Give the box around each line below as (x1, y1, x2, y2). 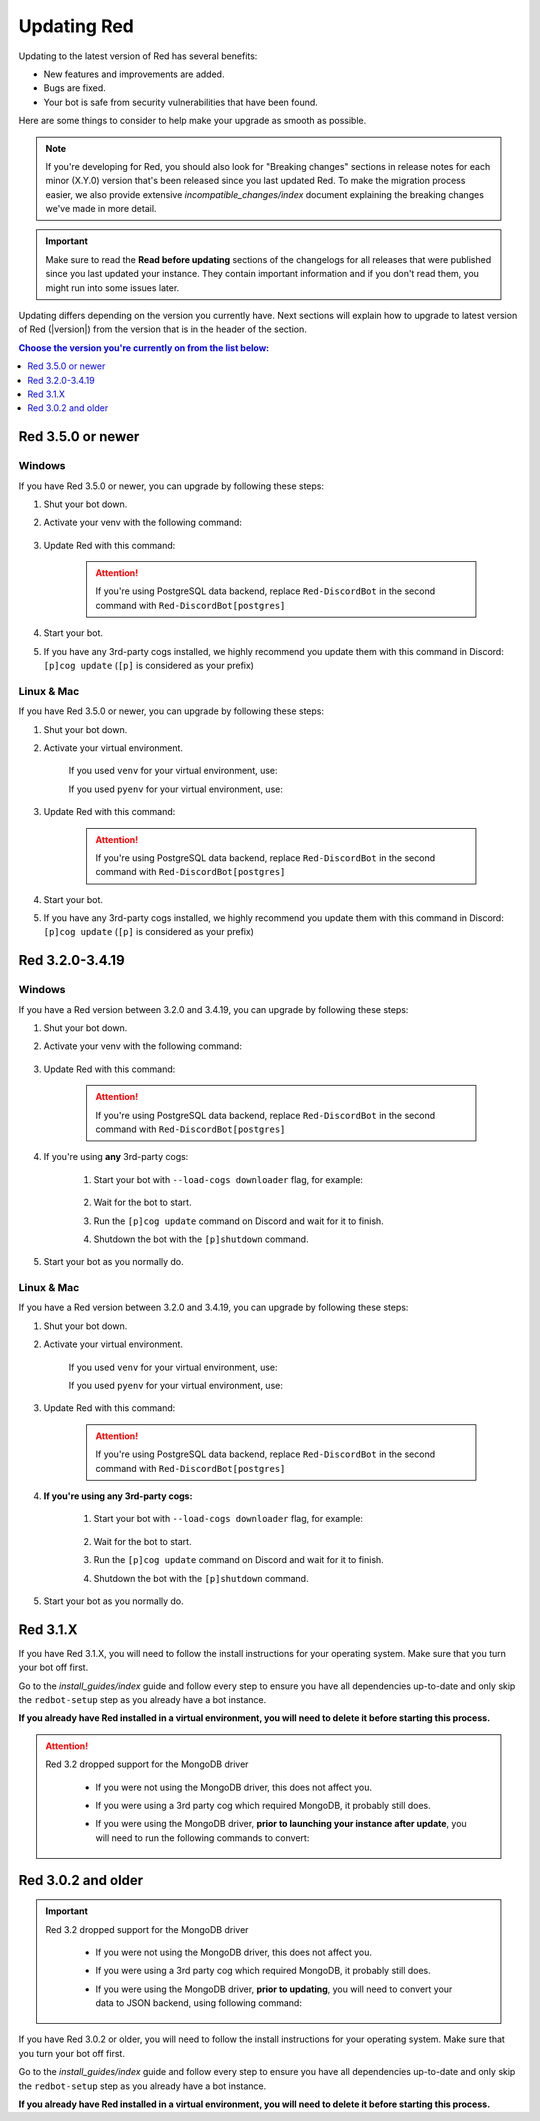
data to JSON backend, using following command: (95, 1997, 302, 2009)
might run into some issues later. (45, 281, 180, 294)
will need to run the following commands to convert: (95, 1831, 310, 1844)
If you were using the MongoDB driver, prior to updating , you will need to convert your (95, 1983, 453, 1995)
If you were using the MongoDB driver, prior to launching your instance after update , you (95, 1818, 467, 1830)
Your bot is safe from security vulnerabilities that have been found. (43, 96, 319, 108)
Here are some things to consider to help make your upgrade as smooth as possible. (18, 115, 367, 127)
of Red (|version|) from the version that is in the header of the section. (18, 323, 307, 335)
